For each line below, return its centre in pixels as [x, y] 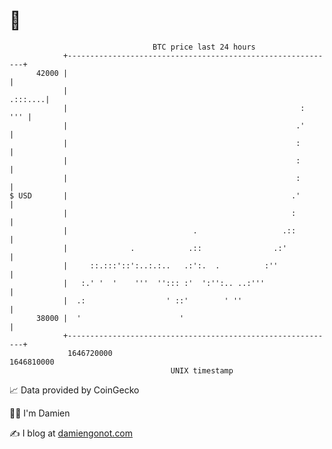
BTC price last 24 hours [204, 47]
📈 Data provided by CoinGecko [74, 390]
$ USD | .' [155, 195]
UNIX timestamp [202, 370]
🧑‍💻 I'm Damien [40, 413]
